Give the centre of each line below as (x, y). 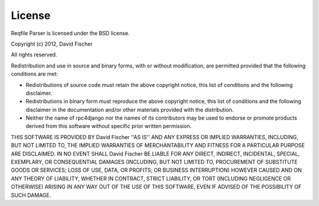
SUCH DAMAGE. (31, 195)
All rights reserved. (34, 55)
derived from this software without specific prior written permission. (109, 126)
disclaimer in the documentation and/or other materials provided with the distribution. (130, 110)
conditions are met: (35, 74)
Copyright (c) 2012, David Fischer (52, 44)
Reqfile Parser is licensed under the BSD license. (70, 33)
